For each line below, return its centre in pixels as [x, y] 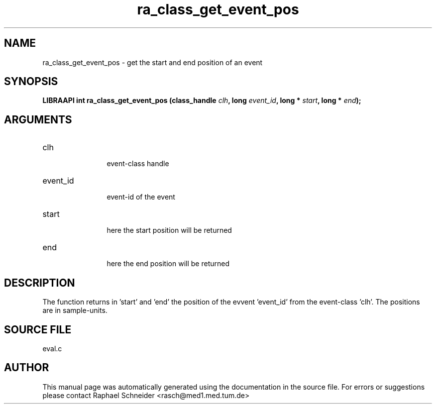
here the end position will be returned [168, 264]
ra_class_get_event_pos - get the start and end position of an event [153, 62]
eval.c [52, 348]
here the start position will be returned [169, 230]
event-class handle [138, 164]
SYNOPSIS [31, 82]
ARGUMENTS [38, 119]
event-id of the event [141, 197]
